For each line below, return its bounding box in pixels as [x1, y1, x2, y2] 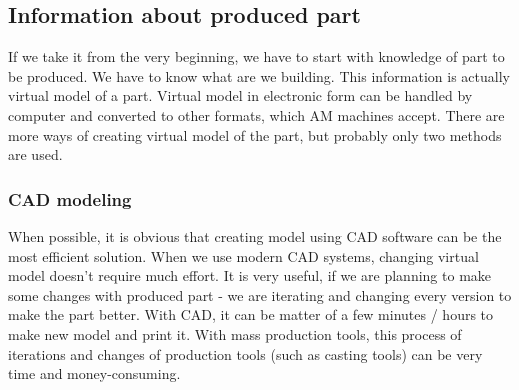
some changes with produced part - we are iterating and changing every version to [8, 284, 512, 305]
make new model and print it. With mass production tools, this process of [8, 323, 462, 344]
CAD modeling [8, 186, 132, 211]
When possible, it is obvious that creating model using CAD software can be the [8, 225, 502, 246]
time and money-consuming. [8, 363, 181, 384]
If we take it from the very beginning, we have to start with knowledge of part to [8, 46, 505, 67]
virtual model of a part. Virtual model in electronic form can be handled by [8, 85, 473, 106]
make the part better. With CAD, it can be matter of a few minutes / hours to [8, 304, 494, 325]
